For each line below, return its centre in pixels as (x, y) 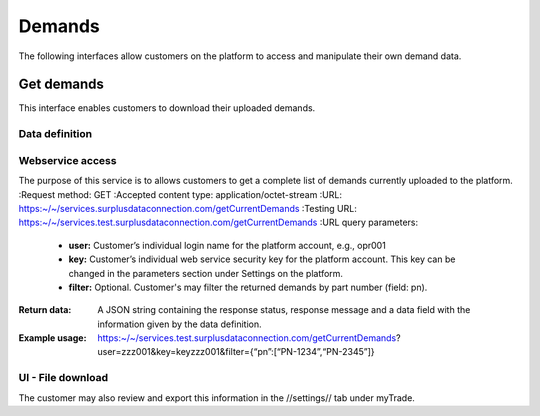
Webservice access (67, 160)
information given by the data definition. (179, 324)
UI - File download (63, 378)
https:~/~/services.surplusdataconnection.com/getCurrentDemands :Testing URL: (187, 208)
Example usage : (52, 338)
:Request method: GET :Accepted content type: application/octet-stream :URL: (180, 194)
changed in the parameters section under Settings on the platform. (206, 273)
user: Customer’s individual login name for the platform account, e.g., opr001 (227, 245)
